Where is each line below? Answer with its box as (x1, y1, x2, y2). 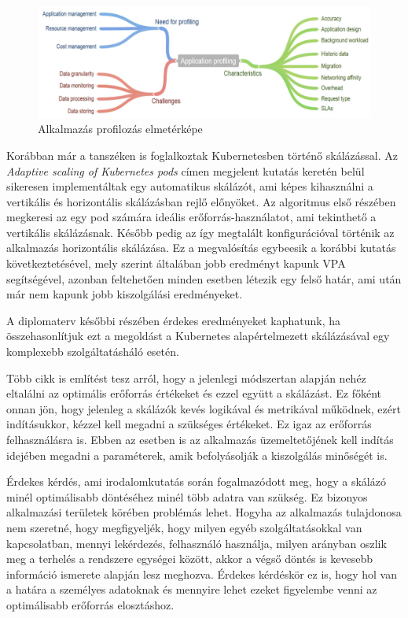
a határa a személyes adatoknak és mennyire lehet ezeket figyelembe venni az (6, 581, 377, 598)
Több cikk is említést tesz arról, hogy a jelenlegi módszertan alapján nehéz (6, 369, 366, 386)
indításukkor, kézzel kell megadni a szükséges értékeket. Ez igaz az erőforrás (6, 416, 372, 432)
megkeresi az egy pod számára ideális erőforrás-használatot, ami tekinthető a (6, 209, 377, 225)
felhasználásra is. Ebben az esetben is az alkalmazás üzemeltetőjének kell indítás (6, 431, 394, 448)
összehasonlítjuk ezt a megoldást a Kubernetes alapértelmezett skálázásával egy (6, 328, 390, 344)
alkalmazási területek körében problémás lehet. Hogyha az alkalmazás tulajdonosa (6, 504, 402, 520)
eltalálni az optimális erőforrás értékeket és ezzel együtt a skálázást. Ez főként (6, 385, 382, 402)
